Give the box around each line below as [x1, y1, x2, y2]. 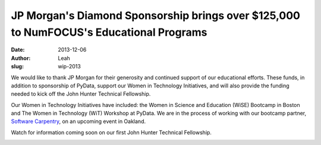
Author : [11, 54, 31, 62]
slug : [11, 63, 24, 70]
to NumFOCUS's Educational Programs [11, 26, 207, 39]
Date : [11, 46, 25, 53]
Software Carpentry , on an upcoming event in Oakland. [11, 118, 146, 125]
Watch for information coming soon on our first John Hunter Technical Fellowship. [11, 128, 212, 136]
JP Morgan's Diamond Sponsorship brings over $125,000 [11, 9, 300, 22]
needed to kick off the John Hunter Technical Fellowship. [11, 90, 151, 97]
